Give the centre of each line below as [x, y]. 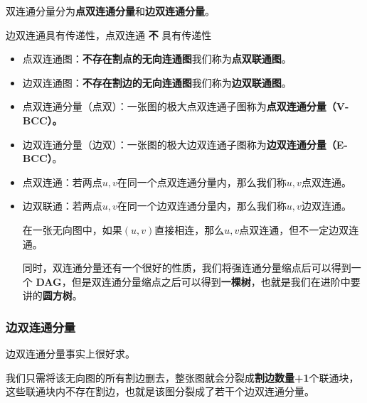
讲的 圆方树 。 [52, 295]
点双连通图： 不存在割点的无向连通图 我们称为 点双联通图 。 [157, 59]
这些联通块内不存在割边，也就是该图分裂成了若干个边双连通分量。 [160, 391]
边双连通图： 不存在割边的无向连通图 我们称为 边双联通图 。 [157, 82]
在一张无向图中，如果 [72, 229]
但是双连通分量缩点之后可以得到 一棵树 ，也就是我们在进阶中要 [216, 281]
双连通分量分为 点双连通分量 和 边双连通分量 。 [110, 11]
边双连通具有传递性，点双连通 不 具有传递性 [109, 34]
